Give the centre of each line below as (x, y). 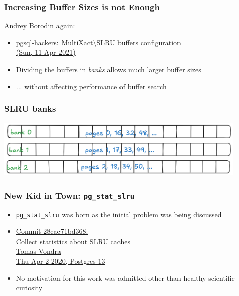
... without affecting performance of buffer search (91, 86)
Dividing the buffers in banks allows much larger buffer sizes (108, 69)
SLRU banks (30, 109)
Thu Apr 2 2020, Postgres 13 (61, 260)
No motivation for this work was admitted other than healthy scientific (125, 278)
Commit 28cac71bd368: (52, 231)
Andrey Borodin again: (40, 25)
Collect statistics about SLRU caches (73, 241)
